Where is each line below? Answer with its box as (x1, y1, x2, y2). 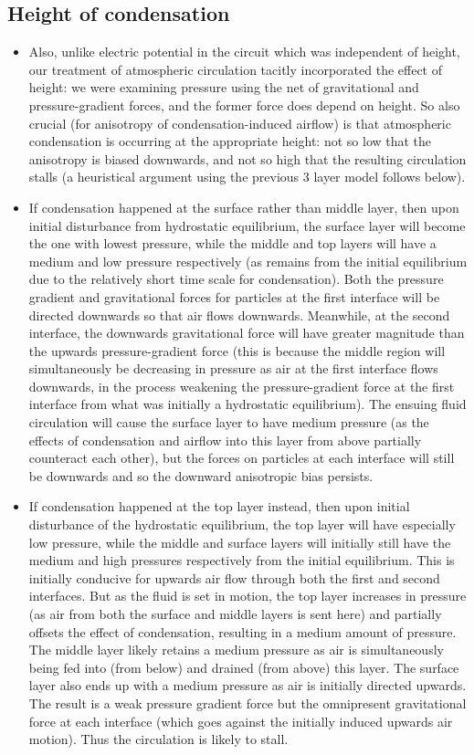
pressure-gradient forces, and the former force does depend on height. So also (28, 95, 460, 114)
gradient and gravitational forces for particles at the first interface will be (28, 287, 440, 306)
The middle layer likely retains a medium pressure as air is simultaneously (28, 640, 444, 659)
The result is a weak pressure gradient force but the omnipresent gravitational (28, 693, 467, 712)
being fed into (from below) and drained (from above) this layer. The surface (28, 657, 459, 676)
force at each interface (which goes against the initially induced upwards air (28, 711, 453, 730)
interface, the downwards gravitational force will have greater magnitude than (28, 323, 465, 342)
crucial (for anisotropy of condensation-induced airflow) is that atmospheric (28, 113, 451, 132)
